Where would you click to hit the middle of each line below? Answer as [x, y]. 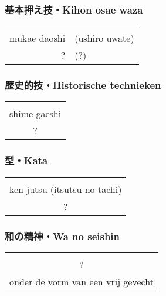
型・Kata [26, 160]
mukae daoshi [38, 38]
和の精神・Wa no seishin [62, 236]
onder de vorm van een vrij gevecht [82, 281]
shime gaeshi [35, 114]
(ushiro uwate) [104, 38]
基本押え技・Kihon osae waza [74, 9]
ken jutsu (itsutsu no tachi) [66, 189]
